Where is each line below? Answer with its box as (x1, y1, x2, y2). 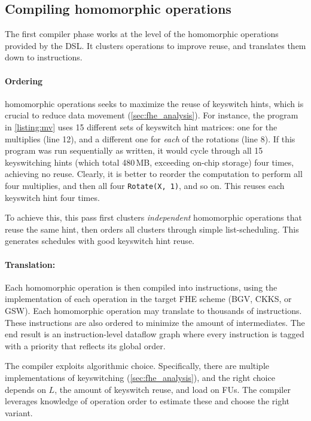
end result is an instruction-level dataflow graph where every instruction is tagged (5, 328, 304, 340)
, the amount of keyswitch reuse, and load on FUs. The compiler (54, 383, 291, 395)
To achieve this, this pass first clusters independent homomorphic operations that (5, 211, 302, 224)
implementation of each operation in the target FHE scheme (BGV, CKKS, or (5, 292, 292, 305)
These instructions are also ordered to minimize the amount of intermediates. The (5, 316, 305, 328)
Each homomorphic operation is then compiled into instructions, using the (5, 280, 278, 293)
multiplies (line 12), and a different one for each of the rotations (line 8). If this (5, 132, 295, 145)
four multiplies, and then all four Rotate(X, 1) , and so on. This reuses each (5, 179, 285, 191)
